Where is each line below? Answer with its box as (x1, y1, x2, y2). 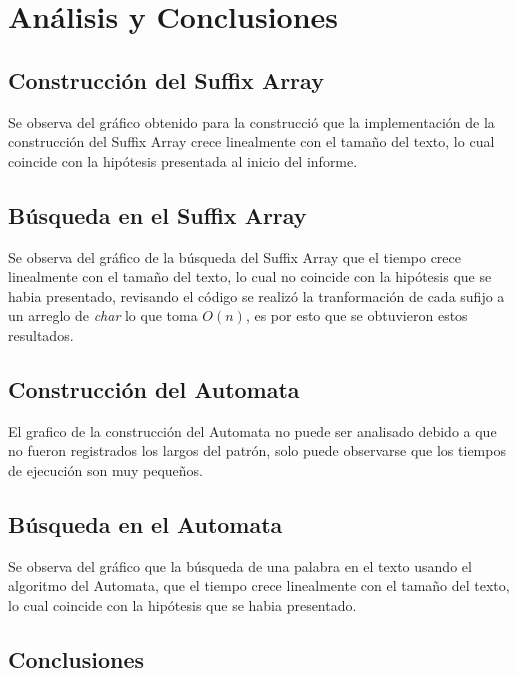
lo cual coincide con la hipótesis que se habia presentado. (8, 594, 357, 615)
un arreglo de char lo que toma (8, 305, 198, 326)
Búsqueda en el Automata (8, 508, 283, 539)
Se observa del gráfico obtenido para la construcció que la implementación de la (8, 111, 495, 132)
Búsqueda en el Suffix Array (8, 199, 307, 230)
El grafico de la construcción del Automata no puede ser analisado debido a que (8, 420, 497, 441)
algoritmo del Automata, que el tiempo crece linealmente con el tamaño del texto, (8, 575, 510, 596)
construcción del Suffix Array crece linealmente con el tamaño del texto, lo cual (8, 131, 495, 152)
